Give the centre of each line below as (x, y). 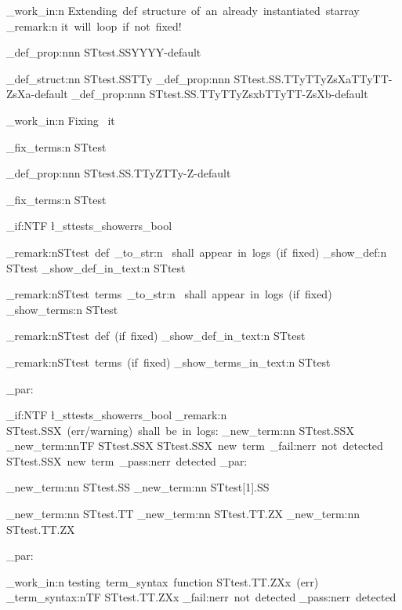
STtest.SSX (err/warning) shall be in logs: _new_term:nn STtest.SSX (180, 430)
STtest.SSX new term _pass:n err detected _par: (127, 460)
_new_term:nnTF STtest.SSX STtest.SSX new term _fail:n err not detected (195, 446)
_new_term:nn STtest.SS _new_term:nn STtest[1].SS (138, 487)
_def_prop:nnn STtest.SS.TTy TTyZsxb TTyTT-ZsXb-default (220, 94)
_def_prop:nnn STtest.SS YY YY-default (104, 52)
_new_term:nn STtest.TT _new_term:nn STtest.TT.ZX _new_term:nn (183, 514)
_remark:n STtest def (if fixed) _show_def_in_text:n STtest (156, 336)
